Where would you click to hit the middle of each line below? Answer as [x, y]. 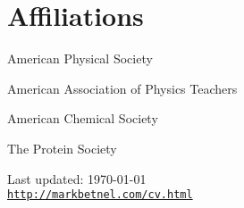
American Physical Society [80, 58]
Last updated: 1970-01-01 [77, 178]
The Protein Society [62, 148]
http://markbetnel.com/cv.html [100, 195]
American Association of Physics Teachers [122, 88]
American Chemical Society [83, 118]
